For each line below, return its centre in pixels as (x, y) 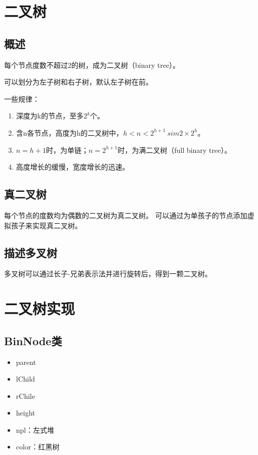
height (26, 413)
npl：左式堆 (35, 429)
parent (26, 362)
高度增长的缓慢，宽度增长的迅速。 (73, 167)
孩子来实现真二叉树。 (46, 225)
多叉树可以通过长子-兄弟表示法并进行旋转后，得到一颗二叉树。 (108, 274)
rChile (26, 396)
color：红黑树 (38, 447)
